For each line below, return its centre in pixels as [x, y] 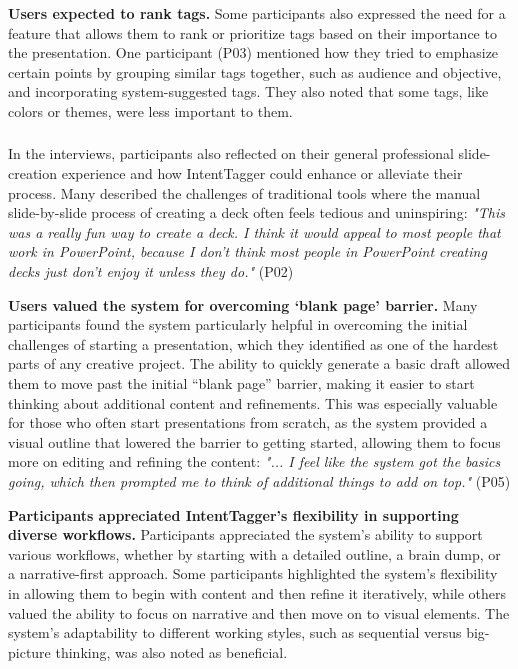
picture [29, 651]
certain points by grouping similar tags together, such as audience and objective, [255, 71]
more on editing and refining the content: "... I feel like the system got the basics [254, 461]
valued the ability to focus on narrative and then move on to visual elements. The [259, 612]
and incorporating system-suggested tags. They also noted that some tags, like [248, 91]
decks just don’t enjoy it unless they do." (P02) [151, 271]
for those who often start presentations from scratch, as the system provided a [248, 422]
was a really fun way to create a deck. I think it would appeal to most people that [254, 231]
